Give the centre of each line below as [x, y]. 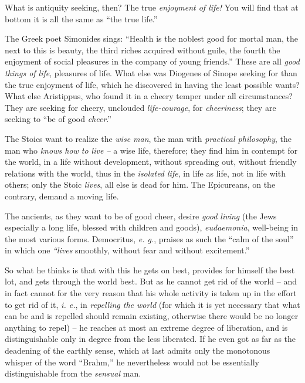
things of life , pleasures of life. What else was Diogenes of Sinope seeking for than [151, 72]
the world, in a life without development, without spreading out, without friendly [151, 162]
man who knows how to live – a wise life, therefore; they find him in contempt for [151, 150]
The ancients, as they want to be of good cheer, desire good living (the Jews [141, 216]
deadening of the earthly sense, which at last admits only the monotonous [138, 350]
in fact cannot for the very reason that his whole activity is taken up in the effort [151, 293]
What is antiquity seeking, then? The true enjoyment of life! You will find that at [152, 7]
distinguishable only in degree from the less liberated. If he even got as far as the [150, 339]
